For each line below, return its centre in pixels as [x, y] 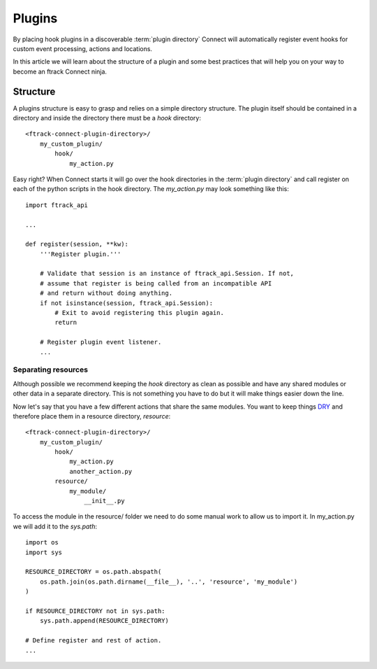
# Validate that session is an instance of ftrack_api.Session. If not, [167, 274]
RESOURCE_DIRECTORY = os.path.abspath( [94, 572]
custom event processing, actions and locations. [83, 48]
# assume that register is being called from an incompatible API [156, 283]
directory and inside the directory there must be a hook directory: [107, 118]
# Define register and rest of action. [94, 641]
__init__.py [104, 501]
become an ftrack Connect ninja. [60, 71]
